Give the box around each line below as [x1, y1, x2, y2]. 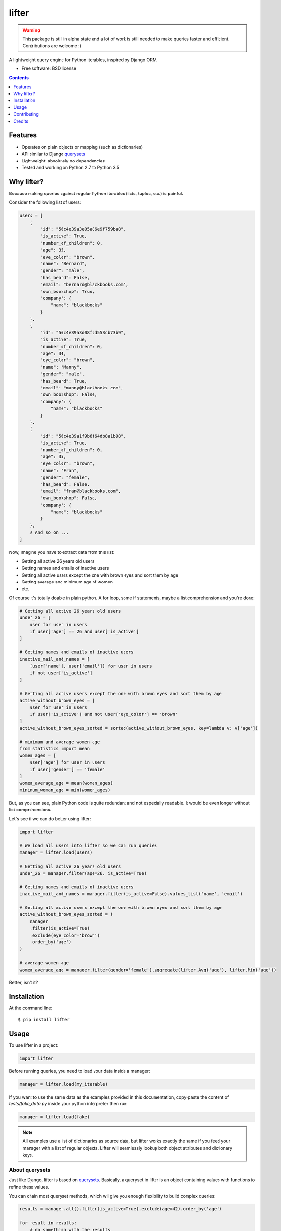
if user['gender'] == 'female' [30, 766, 105, 772]
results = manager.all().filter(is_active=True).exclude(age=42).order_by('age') [19, 1206, 222, 1212]
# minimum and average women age [19, 739, 100, 745]
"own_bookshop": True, [40, 289, 95, 294]
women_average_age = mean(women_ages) [19, 780, 113, 786]
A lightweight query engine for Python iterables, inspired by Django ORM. [9, 57, 158, 63]
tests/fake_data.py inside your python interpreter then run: [9, 1101, 128, 1107]
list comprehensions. [9, 807, 52, 812]
